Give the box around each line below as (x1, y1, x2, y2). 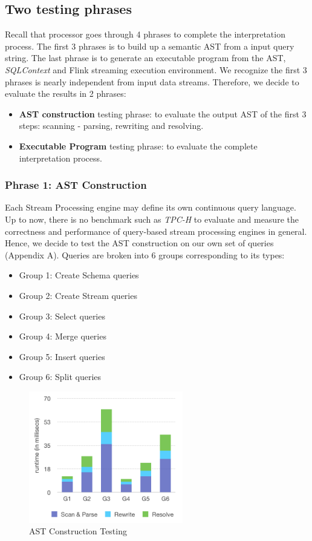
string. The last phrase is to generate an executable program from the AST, (5, 51, 286, 64)
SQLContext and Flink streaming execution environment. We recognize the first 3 (5, 63, 307, 76)
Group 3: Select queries (19, 309, 105, 322)
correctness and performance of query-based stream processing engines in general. (5, 225, 307, 237)
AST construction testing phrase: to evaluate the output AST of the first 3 (19, 107, 307, 120)
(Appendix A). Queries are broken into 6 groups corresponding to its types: (5, 248, 285, 261)
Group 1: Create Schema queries (19, 269, 139, 281)
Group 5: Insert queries (19, 350, 105, 362)
